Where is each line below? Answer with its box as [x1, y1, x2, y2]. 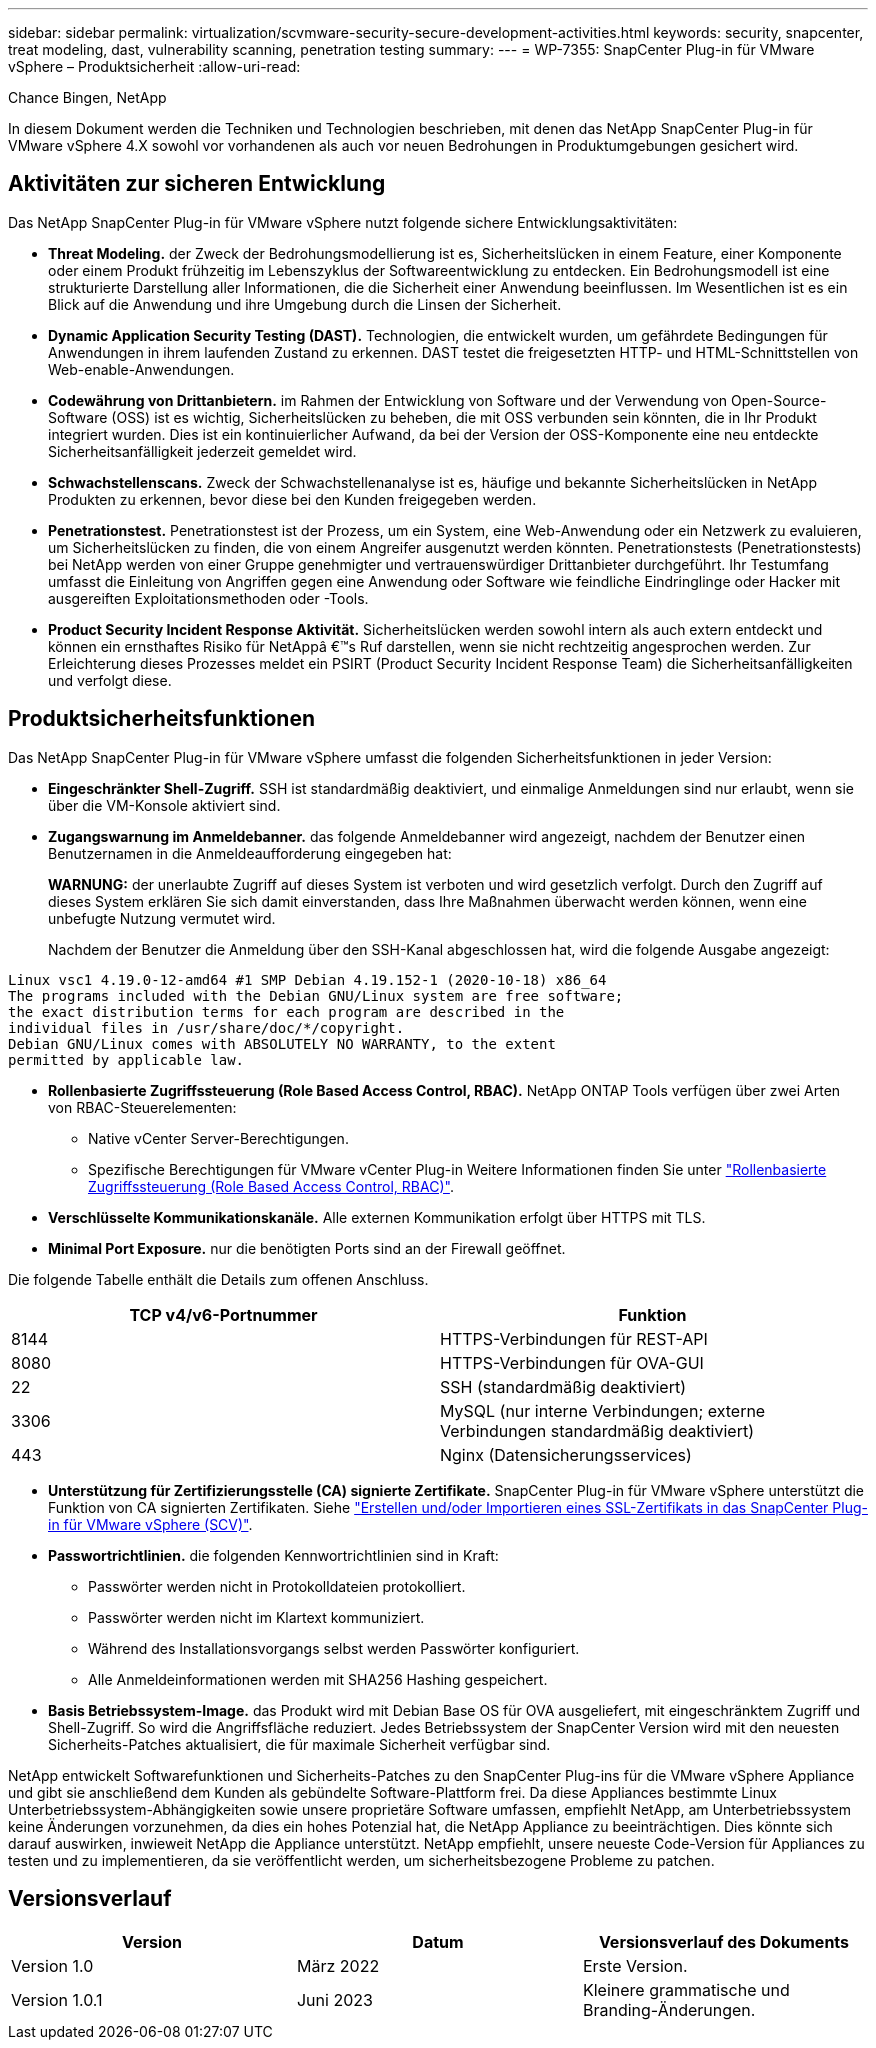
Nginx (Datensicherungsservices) [440, 1444, 692, 1465]
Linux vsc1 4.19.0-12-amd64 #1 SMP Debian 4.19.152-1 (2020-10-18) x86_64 [8, 971, 607, 988]
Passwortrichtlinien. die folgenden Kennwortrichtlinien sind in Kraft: [48, 1546, 499, 1564]
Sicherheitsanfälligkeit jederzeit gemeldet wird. [48, 442, 357, 460]
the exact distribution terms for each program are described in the [8, 1003, 565, 1020]
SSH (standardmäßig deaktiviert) [440, 1376, 687, 1397]
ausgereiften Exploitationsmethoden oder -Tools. [48, 589, 369, 607]
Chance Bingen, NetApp [8, 89, 167, 106]
